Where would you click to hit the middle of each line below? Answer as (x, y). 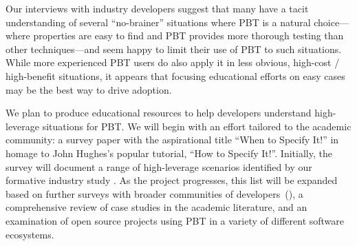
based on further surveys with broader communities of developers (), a (154, 193)
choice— (332, 22)
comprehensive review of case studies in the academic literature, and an (156, 207)
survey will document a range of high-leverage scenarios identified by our (159, 166)
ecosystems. (30, 234)
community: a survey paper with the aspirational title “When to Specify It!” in (172, 140)
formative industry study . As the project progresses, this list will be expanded (172, 180)
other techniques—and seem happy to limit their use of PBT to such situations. (174, 49)
